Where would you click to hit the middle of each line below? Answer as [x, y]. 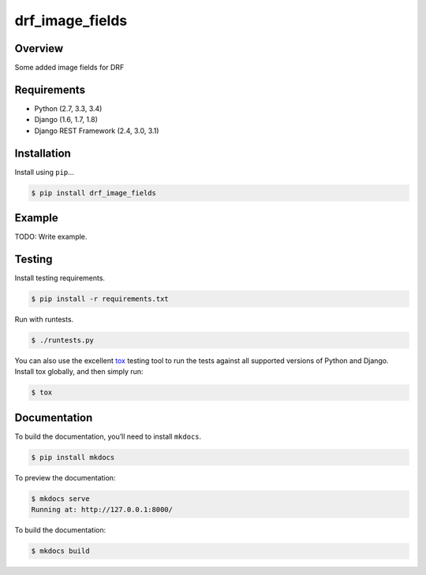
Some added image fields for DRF [69, 68]
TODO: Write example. [51, 237]
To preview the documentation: [65, 477]
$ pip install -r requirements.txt [100, 299]
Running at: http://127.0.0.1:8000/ [102, 510]
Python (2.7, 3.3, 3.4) [68, 108]
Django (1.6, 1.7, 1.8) [66, 120]
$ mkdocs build [60, 551]
